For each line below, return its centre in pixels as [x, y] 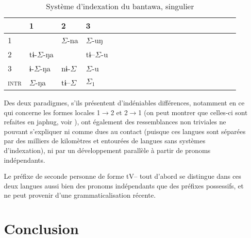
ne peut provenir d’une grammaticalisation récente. [80, 195]
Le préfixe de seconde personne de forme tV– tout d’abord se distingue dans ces [123, 176]
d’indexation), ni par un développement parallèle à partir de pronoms [107, 150]
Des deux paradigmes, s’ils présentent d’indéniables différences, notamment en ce [124, 102]
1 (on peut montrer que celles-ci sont [193, 112]
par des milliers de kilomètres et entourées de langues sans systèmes [105, 141]
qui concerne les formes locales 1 [52, 112]
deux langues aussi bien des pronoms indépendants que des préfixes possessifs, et [124, 185]
